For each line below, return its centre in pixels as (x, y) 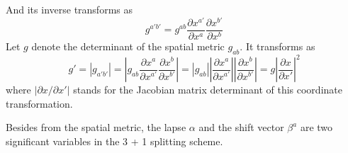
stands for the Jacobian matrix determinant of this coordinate (208, 90)
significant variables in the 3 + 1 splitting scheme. (114, 141)
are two (316, 127)
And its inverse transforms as (69, 9)
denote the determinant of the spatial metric (128, 46)
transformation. (39, 103)
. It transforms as (277, 46)
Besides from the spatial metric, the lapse (96, 127)
